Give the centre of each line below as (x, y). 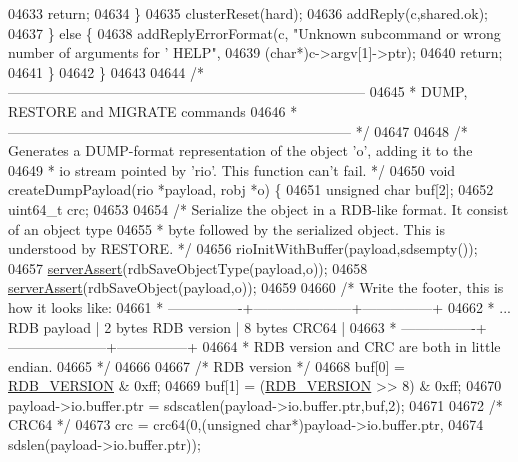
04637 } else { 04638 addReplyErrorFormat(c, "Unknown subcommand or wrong (254, 32)
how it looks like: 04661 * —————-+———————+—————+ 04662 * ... (259, 306)
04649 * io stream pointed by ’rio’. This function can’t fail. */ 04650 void (232, 169)
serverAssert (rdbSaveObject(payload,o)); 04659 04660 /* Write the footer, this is (256, 287)
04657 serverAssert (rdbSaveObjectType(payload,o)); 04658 (188, 267)
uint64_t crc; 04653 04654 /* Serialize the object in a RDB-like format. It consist (258, 208)
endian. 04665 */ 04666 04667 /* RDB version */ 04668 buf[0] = (206, 365)
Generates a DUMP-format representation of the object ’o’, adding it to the (240, 150)
